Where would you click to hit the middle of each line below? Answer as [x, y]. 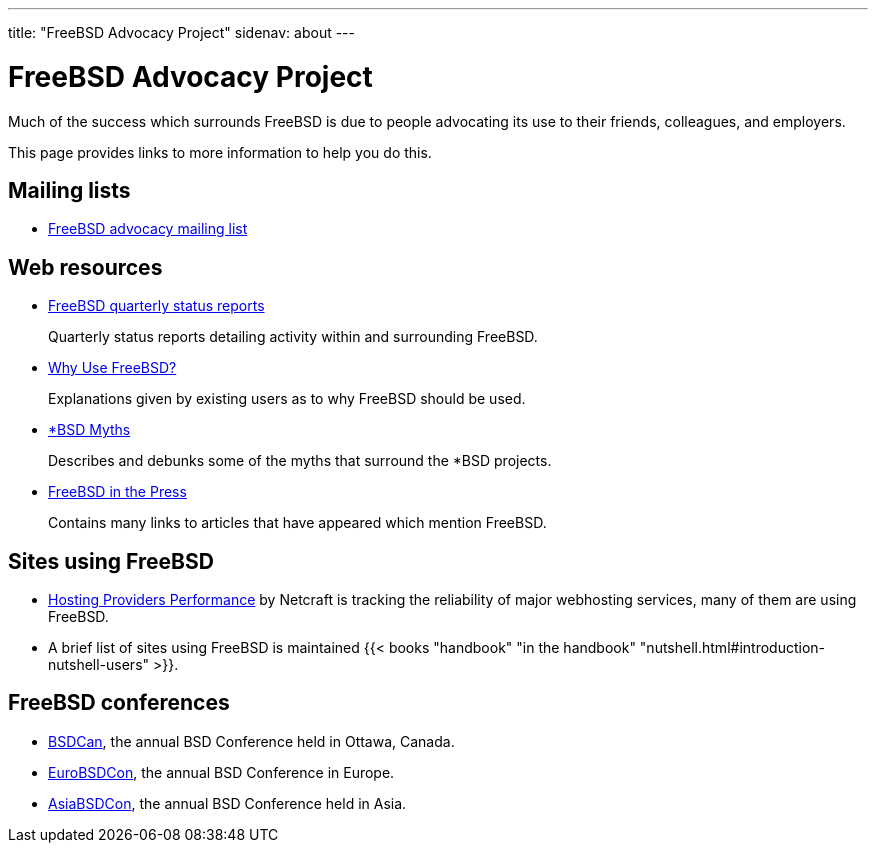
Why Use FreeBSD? [112, 368]
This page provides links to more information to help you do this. [220, 152]
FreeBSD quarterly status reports [156, 306]
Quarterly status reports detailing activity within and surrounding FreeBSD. [293, 337]
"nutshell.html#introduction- [732, 648]
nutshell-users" [99, 665]
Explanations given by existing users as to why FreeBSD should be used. [287, 399]
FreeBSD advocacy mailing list [148, 229]
